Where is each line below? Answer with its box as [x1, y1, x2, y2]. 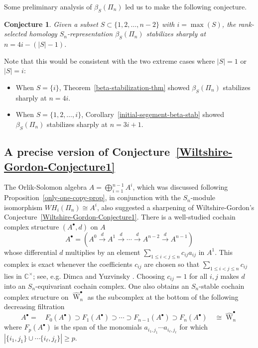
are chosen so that [144, 258, 200, 269]
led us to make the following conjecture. [125, 1, 247, 11]
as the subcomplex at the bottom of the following [87, 291, 239, 302]
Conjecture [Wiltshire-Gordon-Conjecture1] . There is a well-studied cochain [4, 212, 236, 222]
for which [179, 322, 208, 332]
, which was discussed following [132, 182, 228, 192]
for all [189, 270, 208, 281]
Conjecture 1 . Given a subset [4, 18, 98, 29]
